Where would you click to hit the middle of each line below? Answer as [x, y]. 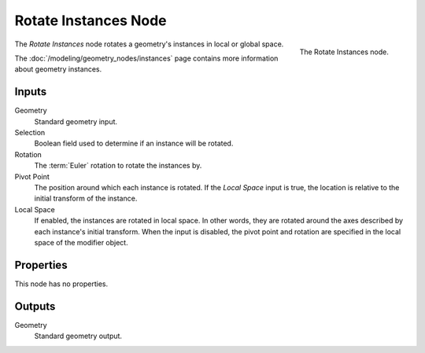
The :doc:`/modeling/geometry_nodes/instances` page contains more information [146, 58]
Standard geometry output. [78, 336]
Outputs [35, 306]
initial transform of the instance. [86, 199]
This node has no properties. [61, 284]
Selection [30, 133]
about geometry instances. [58, 69]
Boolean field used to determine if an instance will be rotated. [134, 143]
